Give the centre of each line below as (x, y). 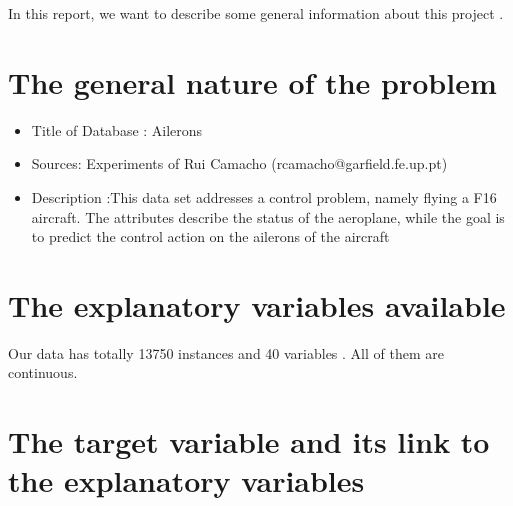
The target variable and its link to (249, 441)
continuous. (43, 372)
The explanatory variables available (257, 304)
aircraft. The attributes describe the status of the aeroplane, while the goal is (268, 216)
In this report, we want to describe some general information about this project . (256, 13)
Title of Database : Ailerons (117, 129)
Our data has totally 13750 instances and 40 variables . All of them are (226, 352)
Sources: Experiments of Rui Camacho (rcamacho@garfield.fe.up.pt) (239, 163)
